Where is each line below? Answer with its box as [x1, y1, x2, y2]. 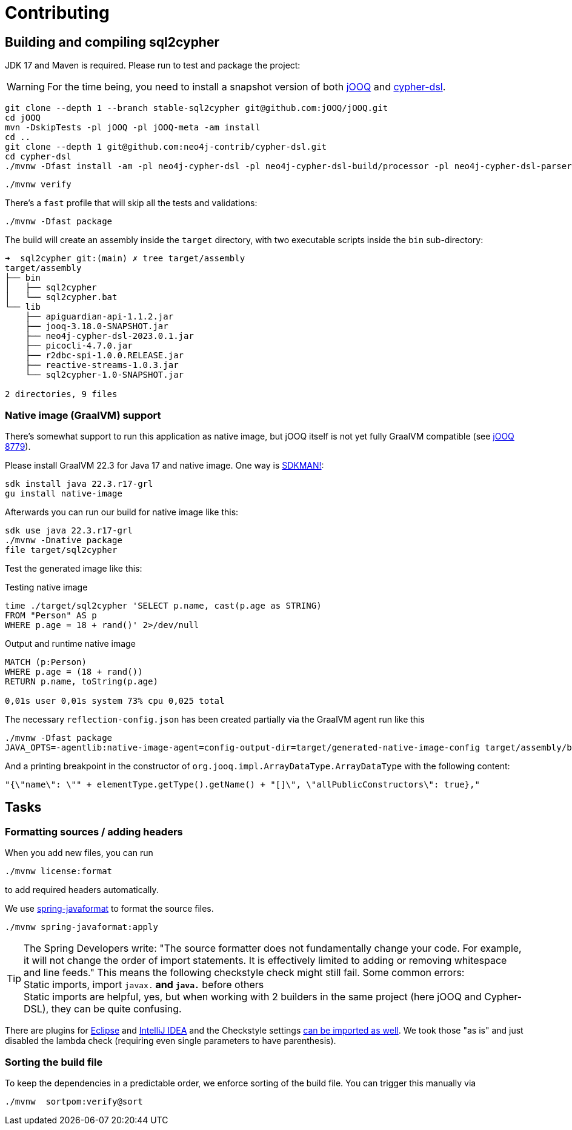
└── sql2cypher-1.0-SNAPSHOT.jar [25, 370, 184, 380]
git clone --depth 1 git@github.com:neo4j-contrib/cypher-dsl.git [5, 142, 327, 152]
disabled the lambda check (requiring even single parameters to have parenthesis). [5, 1035, 336, 1046]
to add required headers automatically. [5, 884, 159, 895]
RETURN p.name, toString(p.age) [5, 676, 158, 686]
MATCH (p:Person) [5, 657, 87, 667]
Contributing [5, 2, 110, 23]
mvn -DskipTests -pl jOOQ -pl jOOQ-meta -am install [5, 122, 261, 133]
